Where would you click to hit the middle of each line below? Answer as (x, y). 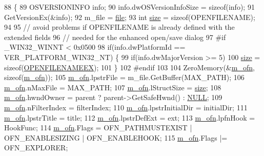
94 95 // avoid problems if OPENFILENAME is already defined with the (119, 27)
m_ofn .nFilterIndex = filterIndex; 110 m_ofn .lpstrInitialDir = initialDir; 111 (126, 107)
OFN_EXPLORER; (36, 148)
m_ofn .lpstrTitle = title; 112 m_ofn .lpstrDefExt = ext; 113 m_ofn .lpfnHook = (130, 117)
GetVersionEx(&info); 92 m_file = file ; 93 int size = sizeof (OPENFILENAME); (130, 17)
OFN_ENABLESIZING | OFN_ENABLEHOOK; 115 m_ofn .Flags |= (116, 137)
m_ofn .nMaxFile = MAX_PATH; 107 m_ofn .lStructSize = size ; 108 (113, 87)
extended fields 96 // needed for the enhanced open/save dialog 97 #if (115, 37)
